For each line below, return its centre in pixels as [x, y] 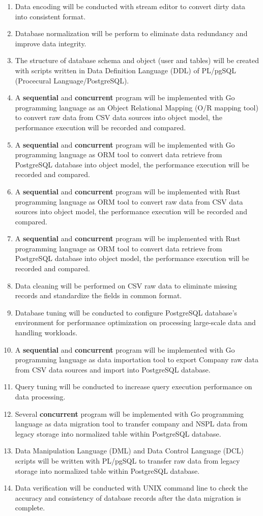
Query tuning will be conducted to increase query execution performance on [134, 386]
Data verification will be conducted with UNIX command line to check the [131, 488]
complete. [30, 508]
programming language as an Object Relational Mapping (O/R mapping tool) [137, 107]
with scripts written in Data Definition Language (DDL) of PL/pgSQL [125, 70]
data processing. [40, 396]
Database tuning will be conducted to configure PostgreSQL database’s [126, 312]
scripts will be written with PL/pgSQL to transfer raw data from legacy [127, 460]
